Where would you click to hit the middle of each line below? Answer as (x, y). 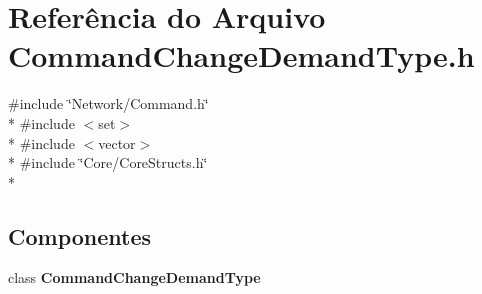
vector (117, 142)
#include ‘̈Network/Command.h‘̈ (108, 103)
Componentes (80, 235)
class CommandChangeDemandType (134, 277)
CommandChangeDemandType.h (241, 55)
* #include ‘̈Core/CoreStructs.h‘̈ (108, 162)
